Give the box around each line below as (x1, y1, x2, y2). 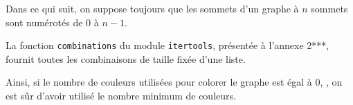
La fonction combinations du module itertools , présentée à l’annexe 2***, (6, 38, 329, 52)
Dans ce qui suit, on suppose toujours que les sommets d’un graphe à (6, 1, 299, 15)
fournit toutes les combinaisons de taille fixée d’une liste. (6, 51, 246, 66)
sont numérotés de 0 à (6, 15, 99, 29)
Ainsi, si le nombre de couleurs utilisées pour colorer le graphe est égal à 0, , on (6, 75, 343, 89)
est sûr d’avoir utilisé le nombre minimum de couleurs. (6, 88, 236, 103)
